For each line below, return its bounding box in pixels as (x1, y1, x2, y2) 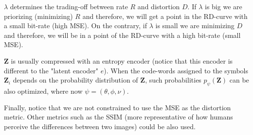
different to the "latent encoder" (4, 65, 99, 75)
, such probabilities (145, 75, 201, 85)
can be (229, 75, 249, 85)
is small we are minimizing (155, 20, 235, 31)
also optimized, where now (4, 85, 83, 96)
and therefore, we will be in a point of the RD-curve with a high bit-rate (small (4, 30, 241, 40)
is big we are (205, 1, 242, 11)
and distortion (137, 1, 180, 11)
